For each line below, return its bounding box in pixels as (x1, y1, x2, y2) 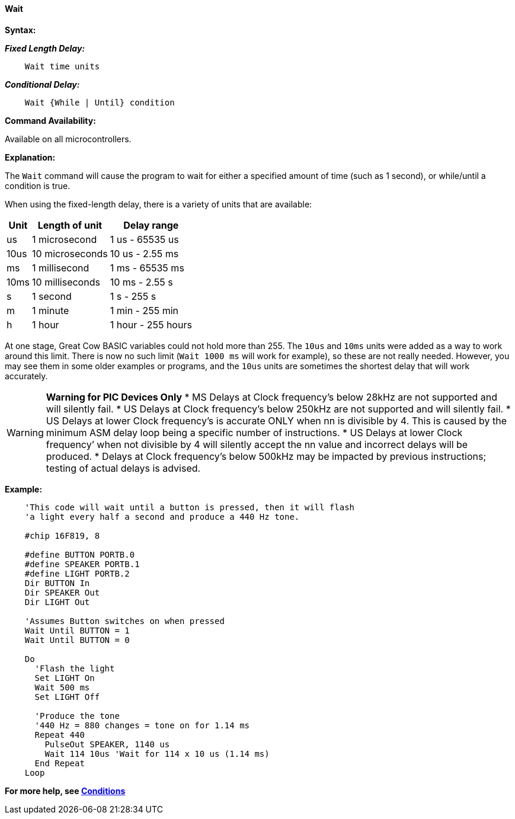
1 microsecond (32, 233, 97, 245)
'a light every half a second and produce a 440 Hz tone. (24, 511, 300, 522)
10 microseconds (32, 247, 108, 260)
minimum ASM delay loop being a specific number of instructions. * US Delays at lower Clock (46, 426, 463, 439)
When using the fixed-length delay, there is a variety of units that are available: (5, 199, 312, 209)
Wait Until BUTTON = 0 (24, 635, 130, 645)
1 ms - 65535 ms (110, 261, 184, 274)
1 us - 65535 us (110, 233, 179, 245)
